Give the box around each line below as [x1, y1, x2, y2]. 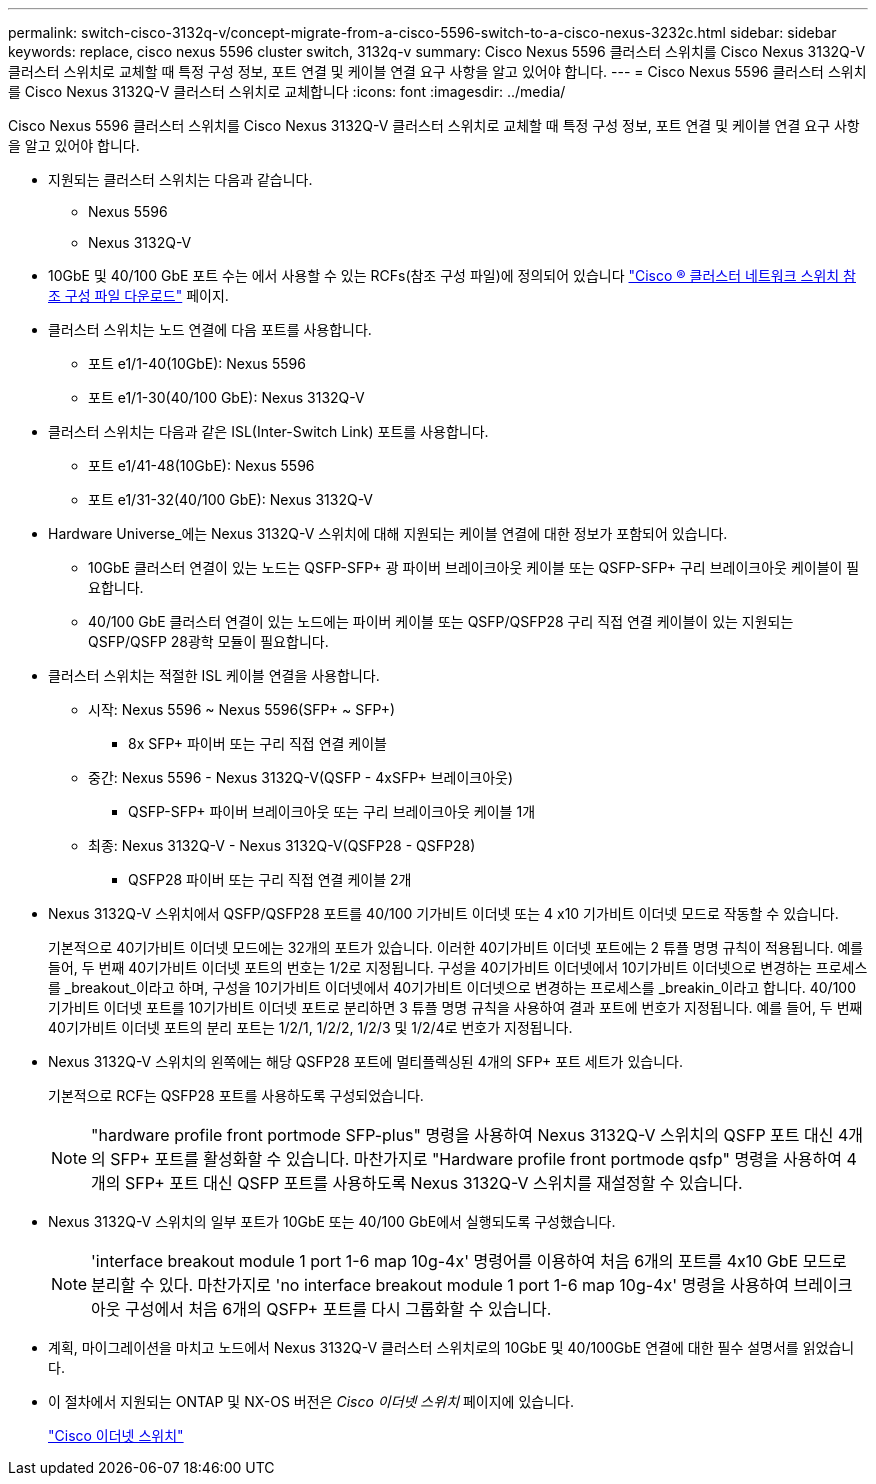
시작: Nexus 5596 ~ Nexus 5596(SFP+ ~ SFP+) [88, 701, 396, 718]
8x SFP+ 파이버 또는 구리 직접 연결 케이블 [128, 735, 388, 752]
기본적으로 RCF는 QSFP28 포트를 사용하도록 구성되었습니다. [48, 1087, 424, 1104]
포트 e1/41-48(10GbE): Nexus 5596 [88, 457, 315, 474]
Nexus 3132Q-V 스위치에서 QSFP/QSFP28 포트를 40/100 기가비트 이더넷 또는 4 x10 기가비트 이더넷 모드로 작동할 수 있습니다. [48, 905, 839, 922]
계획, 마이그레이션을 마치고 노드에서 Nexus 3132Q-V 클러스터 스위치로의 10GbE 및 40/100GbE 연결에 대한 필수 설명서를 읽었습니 [48, 1339, 855, 1356]
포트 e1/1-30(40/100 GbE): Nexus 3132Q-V [88, 389, 365, 406]
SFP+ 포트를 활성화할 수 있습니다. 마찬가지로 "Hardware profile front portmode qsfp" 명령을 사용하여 [110, 1149, 842, 1169]
